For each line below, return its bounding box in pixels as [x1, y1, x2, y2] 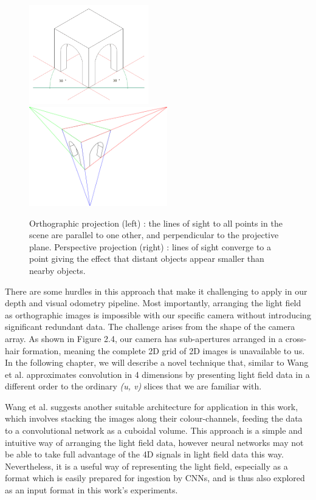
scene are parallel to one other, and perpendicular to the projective [29, 228, 279, 241]
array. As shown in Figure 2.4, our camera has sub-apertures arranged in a [5, 332, 283, 344]
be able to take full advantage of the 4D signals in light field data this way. [5, 448, 284, 461]
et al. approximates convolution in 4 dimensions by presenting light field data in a [5, 368, 310, 380]
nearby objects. [29, 264, 86, 276]
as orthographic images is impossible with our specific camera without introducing [5, 308, 311, 321]
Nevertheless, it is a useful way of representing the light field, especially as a [5, 459, 288, 472]
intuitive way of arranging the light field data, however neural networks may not [5, 436, 304, 448]
